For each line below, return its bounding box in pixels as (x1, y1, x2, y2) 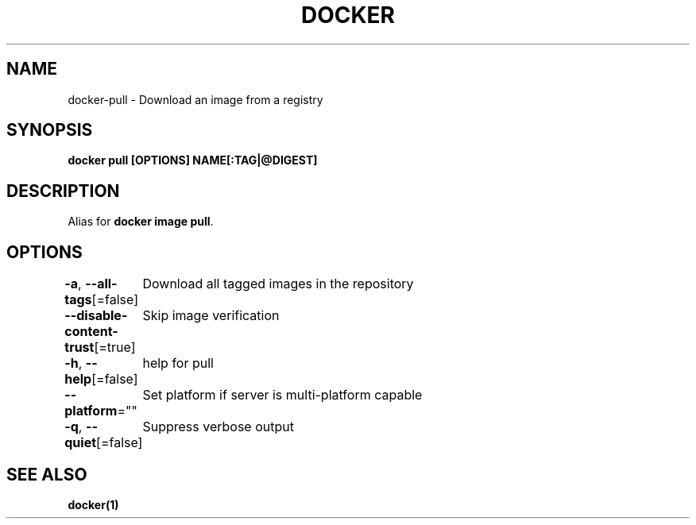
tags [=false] (64, 291, 138, 308)
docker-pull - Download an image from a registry (68, 92, 323, 106)
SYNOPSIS (6, 120, 93, 141)
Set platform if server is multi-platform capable (142, 387, 423, 403)
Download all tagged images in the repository (142, 276, 414, 292)
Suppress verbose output (142, 419, 294, 435)
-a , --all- (64, 276, 118, 292)
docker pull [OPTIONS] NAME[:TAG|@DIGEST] (68, 153, 318, 168)
